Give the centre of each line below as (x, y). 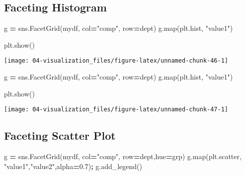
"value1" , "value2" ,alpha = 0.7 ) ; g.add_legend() (73, 166)
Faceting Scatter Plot (60, 135)
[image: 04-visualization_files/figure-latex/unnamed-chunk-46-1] (116, 61)
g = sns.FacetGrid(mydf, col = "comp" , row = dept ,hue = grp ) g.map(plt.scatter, (123, 156)
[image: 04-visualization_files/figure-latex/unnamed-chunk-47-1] (116, 110)
